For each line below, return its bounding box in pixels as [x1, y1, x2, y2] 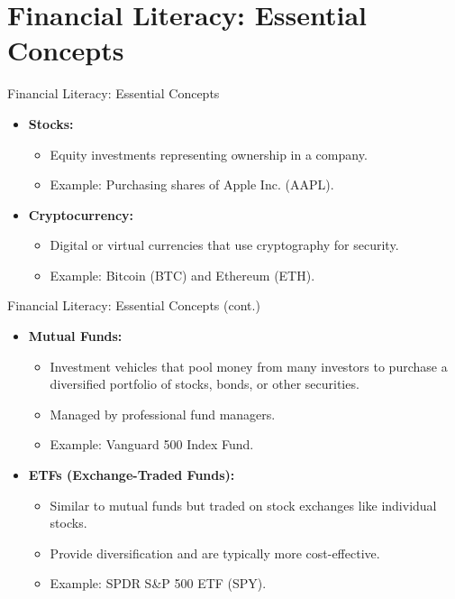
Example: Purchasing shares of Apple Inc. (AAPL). [50, 175, 334, 194]
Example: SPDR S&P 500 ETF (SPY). [50, 574, 267, 593]
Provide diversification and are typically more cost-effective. [50, 543, 380, 562]
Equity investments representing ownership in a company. [50, 144, 368, 163]
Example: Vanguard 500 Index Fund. [50, 435, 254, 454]
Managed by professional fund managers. [50, 404, 276, 423]
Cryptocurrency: [28, 205, 134, 224]
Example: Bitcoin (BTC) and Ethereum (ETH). [50, 265, 315, 284]
